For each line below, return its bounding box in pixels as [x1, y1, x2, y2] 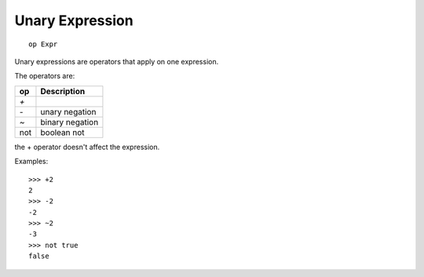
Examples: [14, 157, 49, 166]
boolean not [40, 126, 86, 137]
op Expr [28, 39, 58, 49]
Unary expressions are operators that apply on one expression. [14, 56, 219, 66]
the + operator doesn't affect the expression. [14, 142, 160, 151]
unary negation [40, 106, 97, 117]
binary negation [40, 116, 99, 127]
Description [40, 86, 86, 97]
